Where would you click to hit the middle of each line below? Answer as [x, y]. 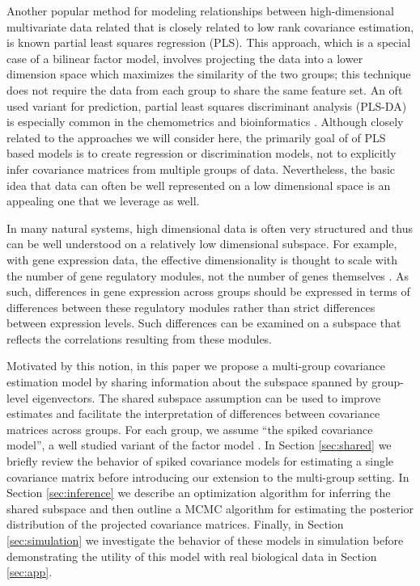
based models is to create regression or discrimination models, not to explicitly [202, 153]
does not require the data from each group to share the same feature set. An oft [205, 89]
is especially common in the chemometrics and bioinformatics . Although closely [205, 122]
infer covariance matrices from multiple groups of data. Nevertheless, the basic [201, 169]
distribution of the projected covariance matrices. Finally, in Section [175, 524]
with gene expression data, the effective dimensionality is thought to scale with [202, 259]
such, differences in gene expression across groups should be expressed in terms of [208, 291]
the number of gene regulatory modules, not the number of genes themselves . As [208, 275]
